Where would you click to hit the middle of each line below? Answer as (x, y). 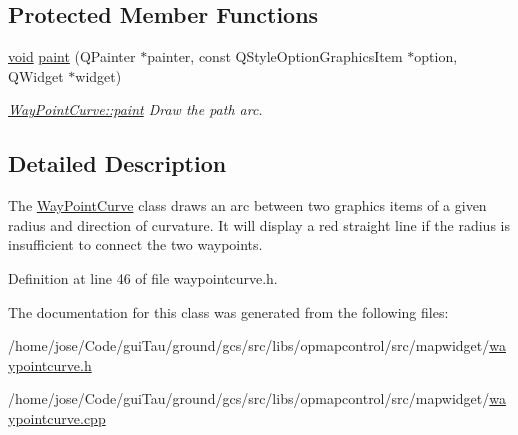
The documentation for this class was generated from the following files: (228, 311)
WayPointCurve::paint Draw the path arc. (135, 109)
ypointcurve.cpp (57, 417)
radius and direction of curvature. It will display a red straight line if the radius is (259, 224)
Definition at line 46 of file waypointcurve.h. (143, 277)
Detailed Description (117, 163)
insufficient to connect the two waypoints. (135, 244)
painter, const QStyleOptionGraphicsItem (275, 56)
